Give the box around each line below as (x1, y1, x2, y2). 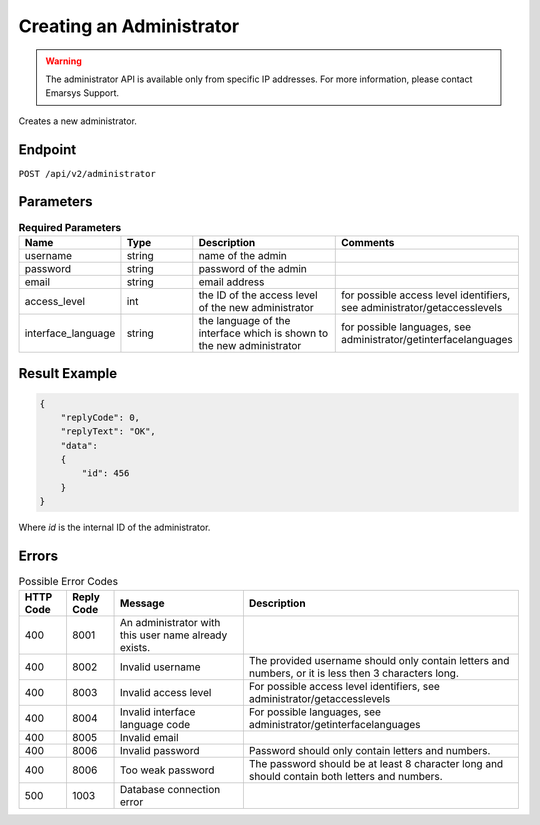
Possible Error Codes (18, 575, 119, 589)
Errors (18, 548, 59, 565)
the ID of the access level (198, 288, 319, 302)
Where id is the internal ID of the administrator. (18, 521, 211, 534)
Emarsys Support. (45, 87, 120, 99)
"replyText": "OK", (60, 426, 157, 437)
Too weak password (119, 763, 215, 777)
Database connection (119, 782, 221, 796)
